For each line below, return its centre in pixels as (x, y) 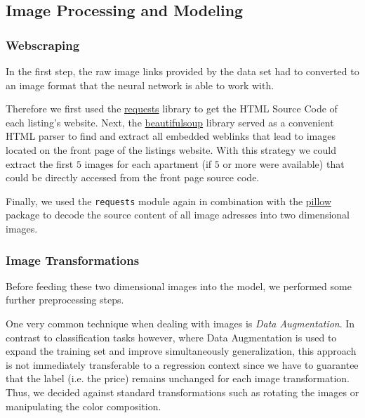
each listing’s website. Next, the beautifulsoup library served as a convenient (170, 122)
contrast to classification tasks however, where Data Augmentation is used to (171, 337)
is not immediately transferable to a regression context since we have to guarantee (182, 364)
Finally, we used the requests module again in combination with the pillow (168, 201)
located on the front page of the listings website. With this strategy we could (171, 149)
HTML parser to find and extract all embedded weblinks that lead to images (171, 136)
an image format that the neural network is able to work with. (140, 85)
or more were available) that (284, 163)
